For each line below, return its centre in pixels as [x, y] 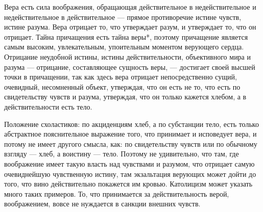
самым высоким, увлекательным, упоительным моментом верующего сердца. [124, 47]
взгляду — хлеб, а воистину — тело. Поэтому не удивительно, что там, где [122, 154]
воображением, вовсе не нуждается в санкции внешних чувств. [102, 204]
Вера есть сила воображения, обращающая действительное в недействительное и [130, 7]
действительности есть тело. [48, 106]
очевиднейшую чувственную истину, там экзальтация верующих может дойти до [130, 174]
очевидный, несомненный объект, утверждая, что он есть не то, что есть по [122, 86]
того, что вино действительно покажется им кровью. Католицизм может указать [128, 184]
